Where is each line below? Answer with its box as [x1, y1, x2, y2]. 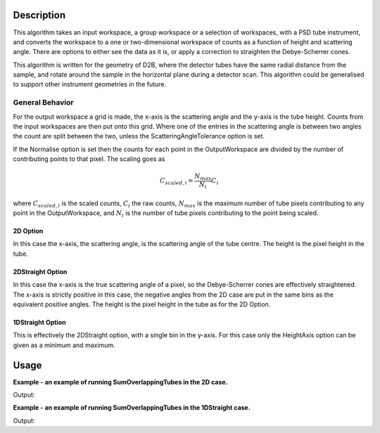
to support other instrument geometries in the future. [13, 80, 167, 89]
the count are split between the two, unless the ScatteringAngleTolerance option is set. [13, 132, 265, 141]
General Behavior [13, 98, 74, 108]
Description [13, 9, 66, 21]
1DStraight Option [13, 318, 66, 326]
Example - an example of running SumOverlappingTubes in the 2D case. [13, 377, 228, 386]
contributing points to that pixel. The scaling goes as [13, 155, 165, 163]
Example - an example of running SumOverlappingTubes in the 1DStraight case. [13, 403, 251, 412]
